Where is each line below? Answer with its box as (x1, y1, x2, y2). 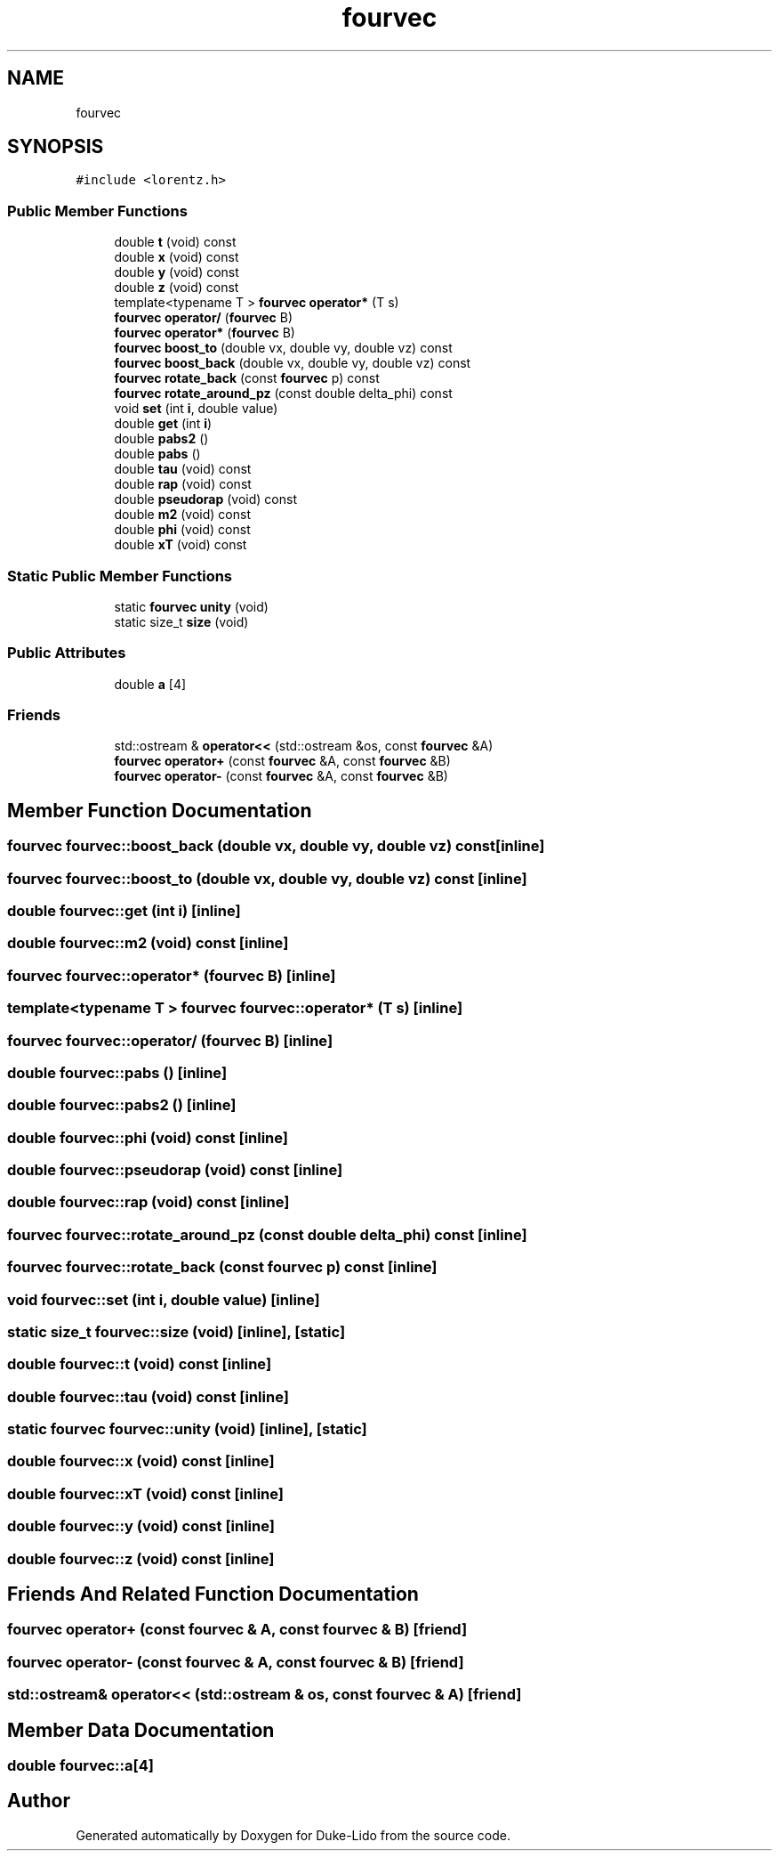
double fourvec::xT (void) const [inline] (7, 1484, 284, 1503)
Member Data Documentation (7, 1718, 275, 1741)
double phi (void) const (114, 522, 251, 538)
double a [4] (114, 676, 187, 692)
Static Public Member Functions (7, 566, 233, 585)
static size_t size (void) (114, 613, 249, 629)
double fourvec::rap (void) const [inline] (7, 1193, 290, 1212)
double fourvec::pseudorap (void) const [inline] (7, 1161, 343, 1180)
